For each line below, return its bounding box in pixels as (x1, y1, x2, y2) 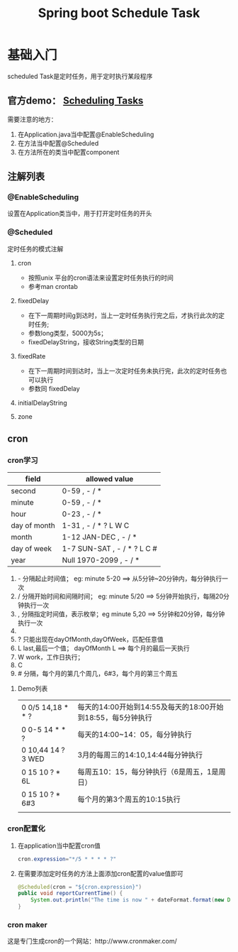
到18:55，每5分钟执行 (77, 713, 152, 723)
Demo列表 (17, 684, 48, 693)
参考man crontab (28, 282, 78, 290)
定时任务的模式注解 (7, 244, 64, 253)
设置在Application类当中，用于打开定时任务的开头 (7, 209, 152, 218)
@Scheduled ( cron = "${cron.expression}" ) (17, 883, 142, 890)
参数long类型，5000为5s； (28, 329, 108, 337)
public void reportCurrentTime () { (17, 890, 123, 897)
